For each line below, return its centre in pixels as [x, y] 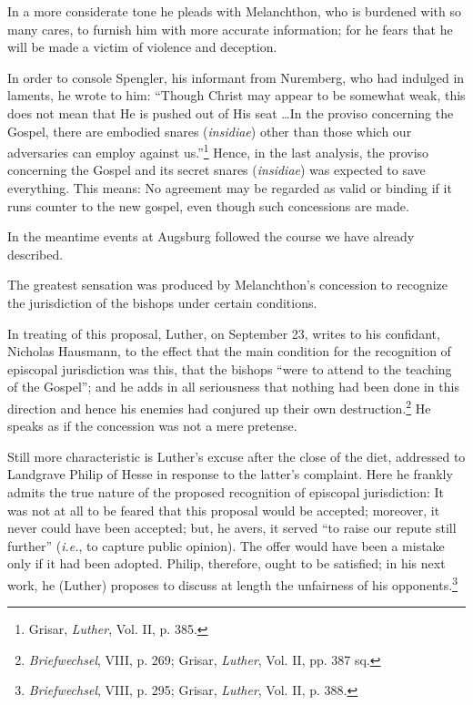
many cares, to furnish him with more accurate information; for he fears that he [230, 29]
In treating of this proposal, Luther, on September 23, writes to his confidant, [224, 333]
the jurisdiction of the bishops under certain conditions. [162, 302]
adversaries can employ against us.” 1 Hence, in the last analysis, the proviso [218, 151]
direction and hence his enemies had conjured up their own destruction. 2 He [219, 406]
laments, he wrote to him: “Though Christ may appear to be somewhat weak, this [236, 95]
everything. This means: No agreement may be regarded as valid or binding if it [230, 188]
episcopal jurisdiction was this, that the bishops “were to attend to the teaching [230, 368]
